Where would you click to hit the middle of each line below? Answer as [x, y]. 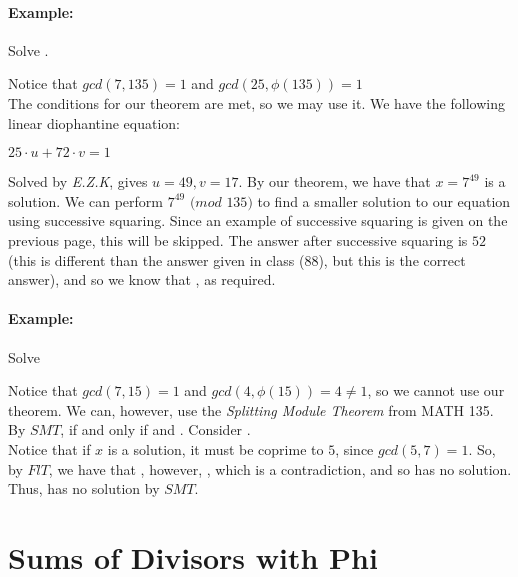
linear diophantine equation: [94, 122]
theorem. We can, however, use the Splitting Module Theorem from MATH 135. [251, 409]
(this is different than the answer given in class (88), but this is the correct [237, 259]
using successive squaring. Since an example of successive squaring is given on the [258, 220]
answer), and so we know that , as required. [142, 279]
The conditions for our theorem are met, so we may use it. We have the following [256, 102]
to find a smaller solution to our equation [384, 200]
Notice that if [49, 448]
